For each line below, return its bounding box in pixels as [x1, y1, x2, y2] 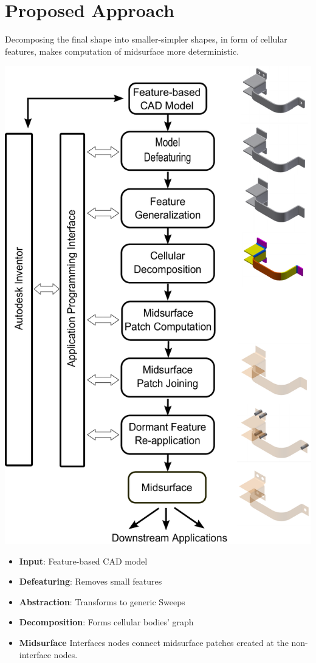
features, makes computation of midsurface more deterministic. [5, 44, 239, 57]
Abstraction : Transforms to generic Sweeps [19, 595, 185, 608]
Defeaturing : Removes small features [19, 575, 162, 588]
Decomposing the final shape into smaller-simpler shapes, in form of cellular [5, 33, 287, 46]
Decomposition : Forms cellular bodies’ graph [19, 616, 194, 628]
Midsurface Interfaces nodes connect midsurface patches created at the [19, 636, 289, 648]
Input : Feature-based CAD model [19, 554, 148, 567]
